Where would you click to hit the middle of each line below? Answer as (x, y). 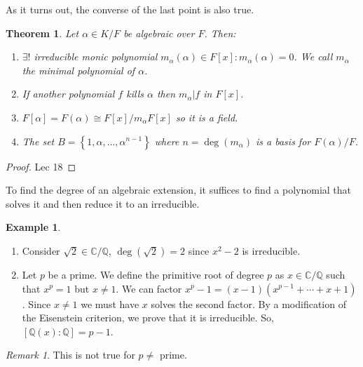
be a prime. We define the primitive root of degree (156, 274)
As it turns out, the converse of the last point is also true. (130, 9)
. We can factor (149, 288)
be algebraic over (159, 33)
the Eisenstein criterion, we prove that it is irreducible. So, (148, 318)
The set (38, 141)
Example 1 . (33, 227)
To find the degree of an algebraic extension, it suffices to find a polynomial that (179, 190)
